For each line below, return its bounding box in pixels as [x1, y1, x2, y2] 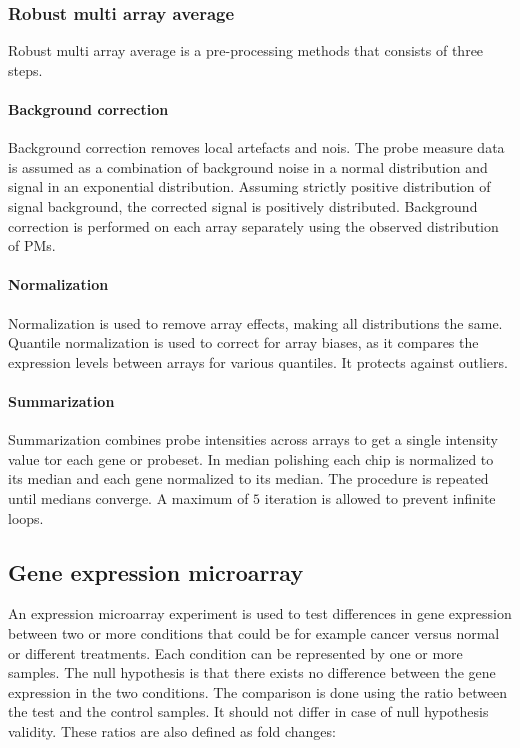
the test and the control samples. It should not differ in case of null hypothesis [8, 701, 489, 722]
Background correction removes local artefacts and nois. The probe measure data [8, 137, 505, 158]
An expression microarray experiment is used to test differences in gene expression [8, 603, 512, 624]
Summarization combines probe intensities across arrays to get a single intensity [8, 429, 498, 450]
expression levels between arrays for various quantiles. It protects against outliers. [8, 351, 508, 372]
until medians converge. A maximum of [8, 487, 249, 508]
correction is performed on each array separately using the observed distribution [8, 215, 499, 236]
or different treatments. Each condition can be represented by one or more [8, 642, 463, 663]
